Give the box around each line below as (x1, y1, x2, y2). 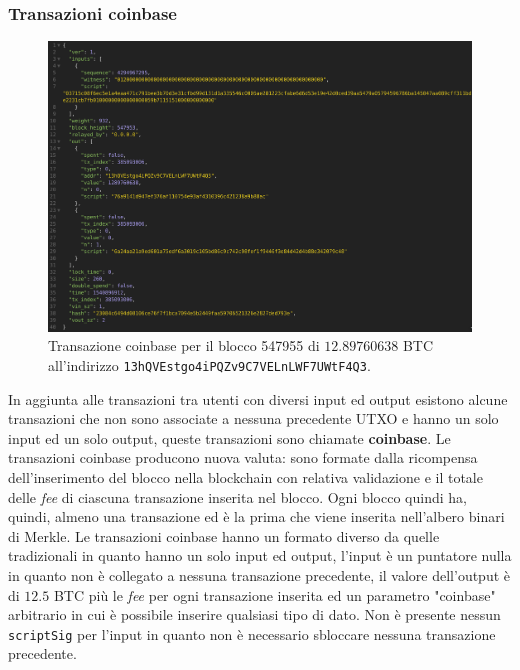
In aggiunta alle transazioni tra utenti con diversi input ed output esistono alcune (8, 388, 508, 409)
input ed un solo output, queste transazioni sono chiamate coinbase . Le (8, 427, 451, 448)
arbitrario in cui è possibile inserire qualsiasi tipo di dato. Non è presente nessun (8, 604, 501, 625)
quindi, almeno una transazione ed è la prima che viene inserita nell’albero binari (8, 506, 505, 527)
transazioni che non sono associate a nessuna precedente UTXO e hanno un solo (8, 408, 499, 429)
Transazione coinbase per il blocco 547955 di (48, 335, 320, 356)
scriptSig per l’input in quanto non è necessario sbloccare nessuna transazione (8, 623, 496, 644)
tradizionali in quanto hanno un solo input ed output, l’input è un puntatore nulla (8, 545, 512, 566)
